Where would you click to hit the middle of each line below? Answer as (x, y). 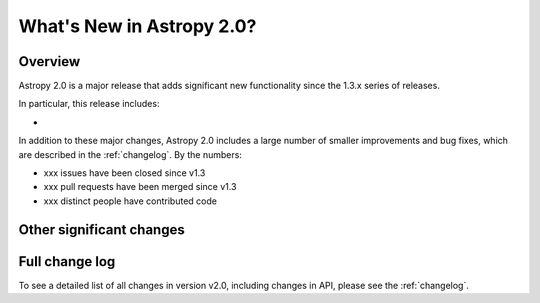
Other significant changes (101, 229)
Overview (49, 61)
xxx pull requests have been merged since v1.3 (140, 187)
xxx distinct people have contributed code (130, 201)
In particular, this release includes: (89, 104)
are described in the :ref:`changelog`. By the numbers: (130, 154)
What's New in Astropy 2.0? (137, 26)
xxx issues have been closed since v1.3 (124, 173)
